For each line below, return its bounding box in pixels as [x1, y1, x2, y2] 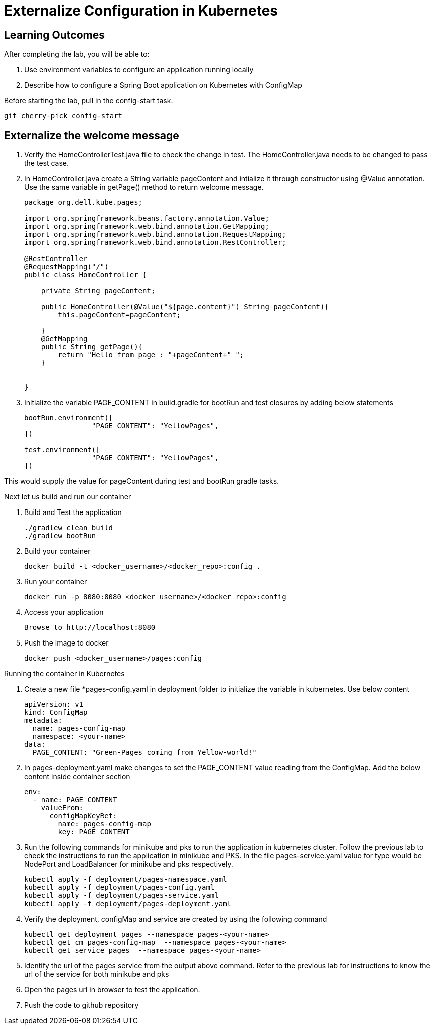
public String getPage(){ [41, 343, 143, 351]
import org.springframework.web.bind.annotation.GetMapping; [24, 222, 269, 231]
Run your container [24, 577, 87, 586]
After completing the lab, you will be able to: [4, 50, 150, 59]
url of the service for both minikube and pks [24, 970, 169, 979]
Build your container [24, 547, 91, 556]
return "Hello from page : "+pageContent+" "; [58, 351, 244, 359]
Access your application [24, 608, 104, 617]
